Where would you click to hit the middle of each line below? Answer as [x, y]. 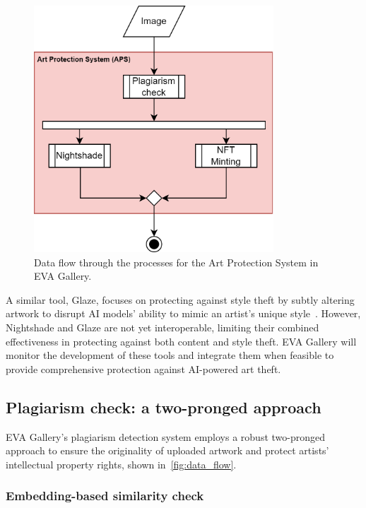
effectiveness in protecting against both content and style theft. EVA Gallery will [181, 341]
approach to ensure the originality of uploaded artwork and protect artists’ [167, 450]
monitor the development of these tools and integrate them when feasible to [170, 355]
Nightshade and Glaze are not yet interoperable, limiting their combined [163, 327]
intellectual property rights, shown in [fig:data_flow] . [121, 464]
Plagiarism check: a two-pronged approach [164, 407]
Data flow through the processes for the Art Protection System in [176, 262]
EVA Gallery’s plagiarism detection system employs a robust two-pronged [166, 436]
